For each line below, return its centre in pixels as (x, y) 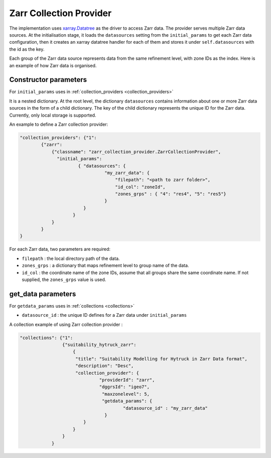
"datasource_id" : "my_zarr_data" (166, 408)
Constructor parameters (48, 80)
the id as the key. (27, 49)
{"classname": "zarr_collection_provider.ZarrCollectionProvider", (136, 152)
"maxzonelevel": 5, (126, 394)
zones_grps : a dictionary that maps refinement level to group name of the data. (105, 265)
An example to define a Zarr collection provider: (59, 124)
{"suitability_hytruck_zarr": (99, 345)
